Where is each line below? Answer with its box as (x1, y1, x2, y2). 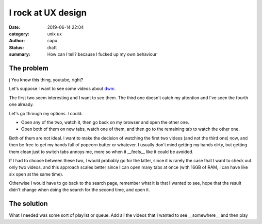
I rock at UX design (9, 7, 87, 18)
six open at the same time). (9, 171, 64, 177)
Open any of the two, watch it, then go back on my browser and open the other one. (21, 119, 189, 125)
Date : (9, 24, 20, 30)
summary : (9, 52, 31, 57)
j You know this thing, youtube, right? (9, 77, 83, 83)
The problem (9, 64, 49, 72)
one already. (9, 102, 34, 107)
